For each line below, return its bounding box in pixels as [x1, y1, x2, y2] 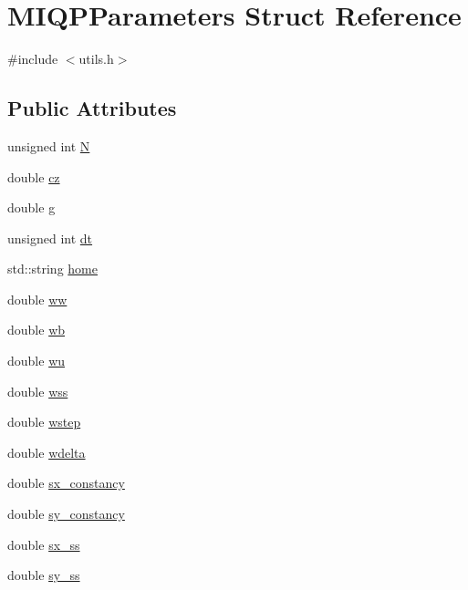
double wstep [7, 412, 81, 431]
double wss [7, 381, 68, 400]
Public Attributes [7, 94, 177, 122]
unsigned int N [7, 136, 90, 155]
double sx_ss [7, 534, 80, 554]
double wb [7, 320, 66, 339]
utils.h [78, 49, 114, 68]
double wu [7, 351, 66, 370]
